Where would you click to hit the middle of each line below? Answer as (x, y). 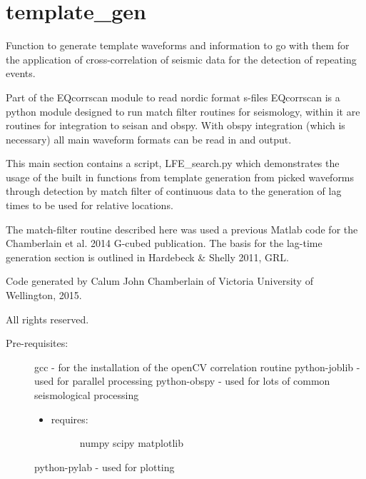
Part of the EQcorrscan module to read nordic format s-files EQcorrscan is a (173, 97)
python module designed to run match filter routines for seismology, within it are (183, 111)
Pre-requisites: (37, 343)
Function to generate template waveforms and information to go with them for (178, 45)
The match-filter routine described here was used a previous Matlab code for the (182, 229)
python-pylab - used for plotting (105, 467)
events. (21, 73)
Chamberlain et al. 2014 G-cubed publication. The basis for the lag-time (164, 243)
